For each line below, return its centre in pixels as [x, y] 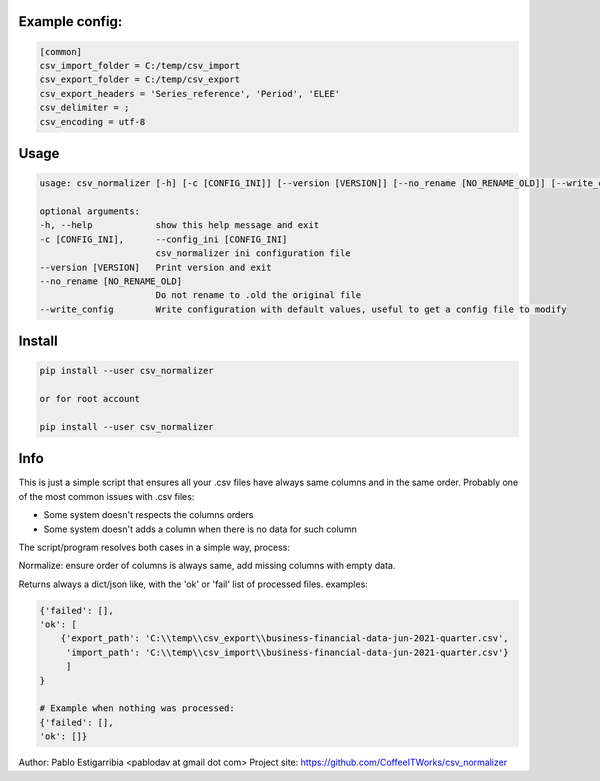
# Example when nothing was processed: [137, 708]
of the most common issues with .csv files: [106, 496]
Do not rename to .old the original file [258, 295]
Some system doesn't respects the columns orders [148, 515]
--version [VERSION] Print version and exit [155, 267]
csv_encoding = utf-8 [92, 121]
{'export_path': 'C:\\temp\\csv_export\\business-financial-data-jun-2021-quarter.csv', [284, 638]
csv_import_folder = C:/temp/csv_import [139, 65]
